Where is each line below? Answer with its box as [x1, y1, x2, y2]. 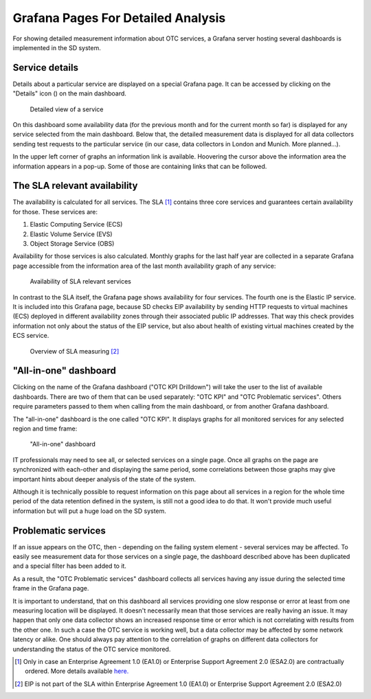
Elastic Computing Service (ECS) [30, 220, 123, 229]
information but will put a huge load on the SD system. [12, 507, 166, 515]
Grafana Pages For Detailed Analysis [12, 10, 226, 25]
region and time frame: [12, 424, 78, 433]
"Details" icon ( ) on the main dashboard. [12, 89, 127, 98]
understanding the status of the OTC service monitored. [12, 645, 171, 653]
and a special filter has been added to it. [12, 562, 127, 570]
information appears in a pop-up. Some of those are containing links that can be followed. [12, 162, 267, 170]
